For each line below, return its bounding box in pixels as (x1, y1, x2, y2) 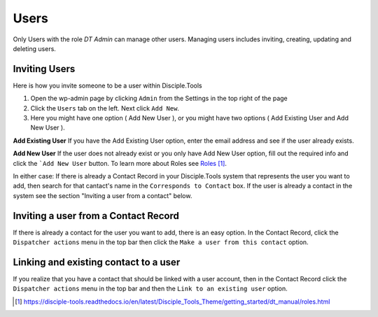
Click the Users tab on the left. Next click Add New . (30, 104, 180, 112)
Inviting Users (13, 63, 76, 75)
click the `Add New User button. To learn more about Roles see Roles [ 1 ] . (13, 159, 227, 167)
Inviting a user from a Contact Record (13, 210, 180, 222)
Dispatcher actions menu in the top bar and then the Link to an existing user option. (13, 284, 288, 293)
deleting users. (13, 44, 56, 52)
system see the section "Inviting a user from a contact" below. (13, 191, 192, 199)
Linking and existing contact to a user (13, 256, 181, 268)
